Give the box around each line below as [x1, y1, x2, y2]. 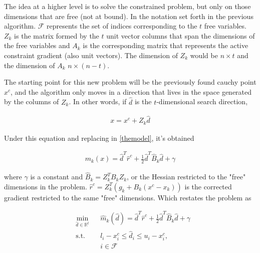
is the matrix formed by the [14, 30, 99, 41]
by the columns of [4, 96, 59, 107]
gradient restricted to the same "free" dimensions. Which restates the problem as [4, 192, 251, 202]
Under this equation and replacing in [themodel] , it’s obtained [4, 132, 194, 143]
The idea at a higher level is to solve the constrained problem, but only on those [4, 1, 251, 11]
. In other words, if [69, 96, 127, 107]
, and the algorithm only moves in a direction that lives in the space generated [11, 86, 252, 97]
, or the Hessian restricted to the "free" [127, 171, 246, 182]
